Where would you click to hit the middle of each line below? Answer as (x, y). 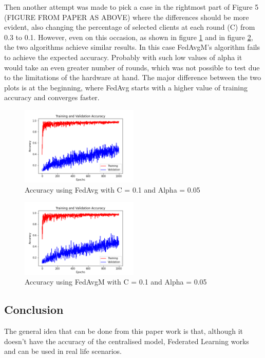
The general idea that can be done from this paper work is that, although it (124, 331)
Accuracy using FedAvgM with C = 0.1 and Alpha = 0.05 (116, 282)
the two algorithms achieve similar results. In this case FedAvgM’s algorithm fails (132, 47)
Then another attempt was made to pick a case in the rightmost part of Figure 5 (131, 7)
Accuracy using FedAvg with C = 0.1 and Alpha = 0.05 (112, 189)
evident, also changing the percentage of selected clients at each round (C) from (130, 27)
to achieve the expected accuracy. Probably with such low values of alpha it (123, 57)
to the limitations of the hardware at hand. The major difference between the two (133, 77)
